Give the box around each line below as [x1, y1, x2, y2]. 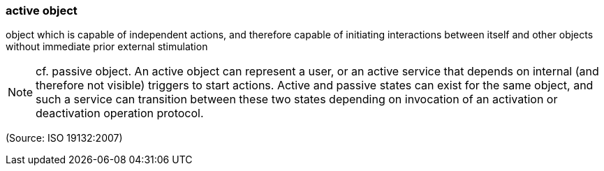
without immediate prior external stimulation [6, 40, 208, 53]
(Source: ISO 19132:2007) [6, 132, 123, 144]
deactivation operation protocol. [36, 106, 204, 121]
